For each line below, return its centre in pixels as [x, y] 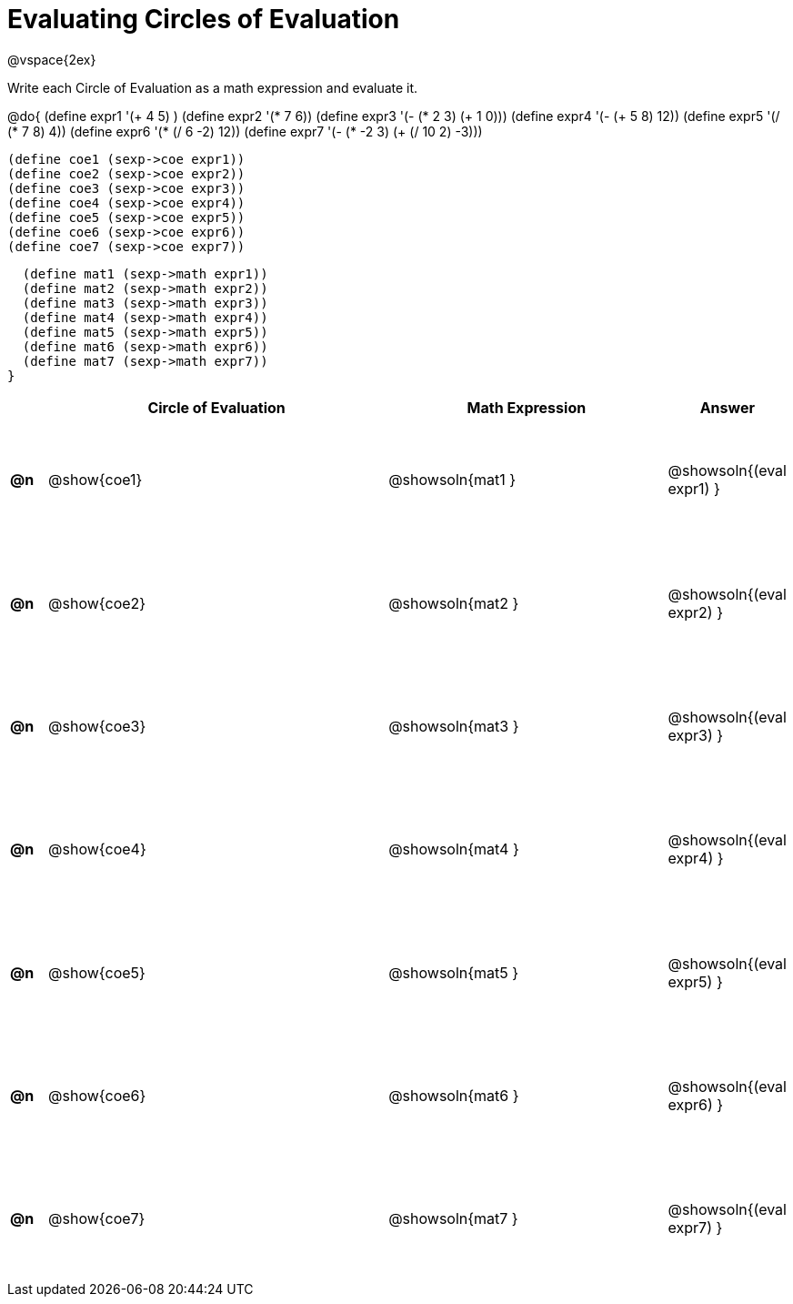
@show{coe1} [95, 480]
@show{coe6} [97, 1096]
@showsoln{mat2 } [454, 603]
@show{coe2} [97, 603]
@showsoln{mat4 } [454, 849]
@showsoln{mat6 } [454, 1096]
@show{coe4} [97, 849]
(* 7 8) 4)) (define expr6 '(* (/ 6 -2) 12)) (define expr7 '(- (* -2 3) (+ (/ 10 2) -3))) [245, 131]
